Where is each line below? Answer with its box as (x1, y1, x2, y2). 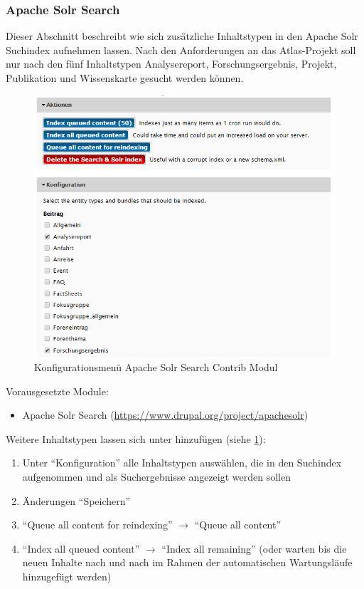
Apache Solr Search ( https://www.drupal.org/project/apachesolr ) (22, 407, 309, 422)
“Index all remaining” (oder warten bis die (161, 541, 347, 556)
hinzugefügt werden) (22, 568, 112, 583)
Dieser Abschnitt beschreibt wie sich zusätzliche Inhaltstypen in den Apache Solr (6, 28, 358, 43)
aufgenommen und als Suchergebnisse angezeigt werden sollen (22, 469, 291, 484)
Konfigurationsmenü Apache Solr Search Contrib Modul (34, 359, 278, 374)
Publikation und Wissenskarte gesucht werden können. (6, 71, 244, 85)
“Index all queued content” (22, 541, 140, 556)
